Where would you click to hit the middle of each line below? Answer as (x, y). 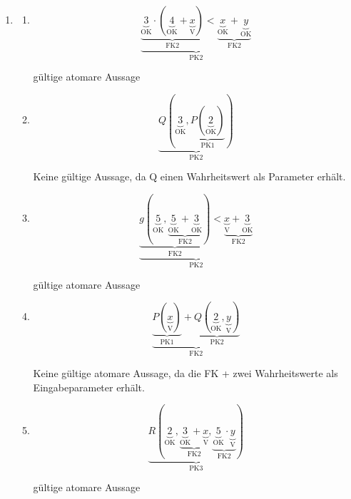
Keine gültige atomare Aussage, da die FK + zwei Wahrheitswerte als (185, 372)
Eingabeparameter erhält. (89, 387)
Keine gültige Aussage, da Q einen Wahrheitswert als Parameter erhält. (189, 176)
